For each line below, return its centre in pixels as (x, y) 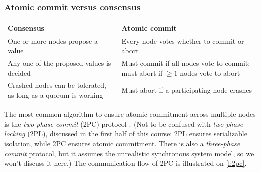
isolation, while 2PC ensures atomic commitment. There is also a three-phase (122, 143)
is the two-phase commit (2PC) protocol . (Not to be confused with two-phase (124, 124)
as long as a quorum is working (55, 95)
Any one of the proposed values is (59, 63)
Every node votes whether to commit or (183, 40)
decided (19, 72)
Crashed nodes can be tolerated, (57, 85)
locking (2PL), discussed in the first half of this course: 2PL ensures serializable (126, 134)
